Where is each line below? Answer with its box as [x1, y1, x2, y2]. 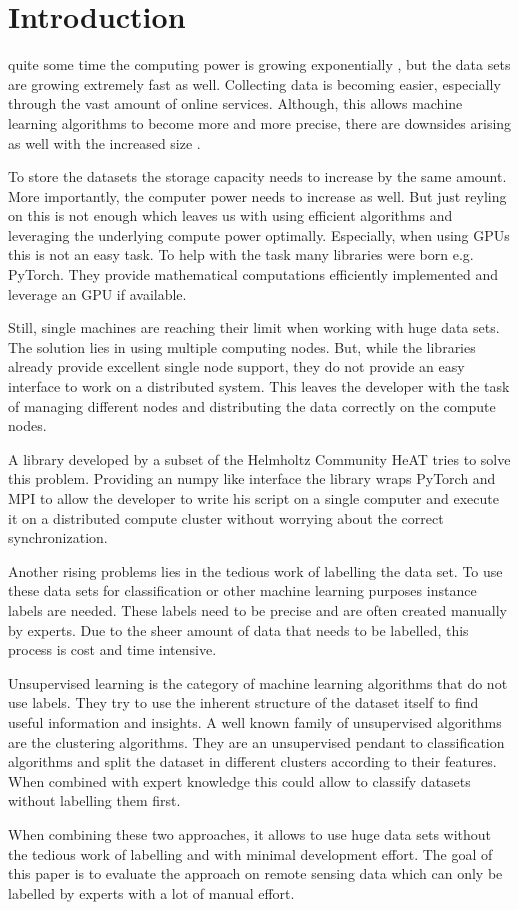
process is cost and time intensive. [8, 639, 217, 660]
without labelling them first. [8, 790, 181, 811]
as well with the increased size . [8, 132, 201, 153]
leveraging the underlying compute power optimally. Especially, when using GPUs [8, 224, 510, 245]
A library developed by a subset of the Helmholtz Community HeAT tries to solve [8, 448, 511, 469]
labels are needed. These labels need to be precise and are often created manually [8, 599, 507, 620]
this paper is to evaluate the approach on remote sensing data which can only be [8, 863, 503, 884]
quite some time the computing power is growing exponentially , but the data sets [8, 54, 511, 75]
